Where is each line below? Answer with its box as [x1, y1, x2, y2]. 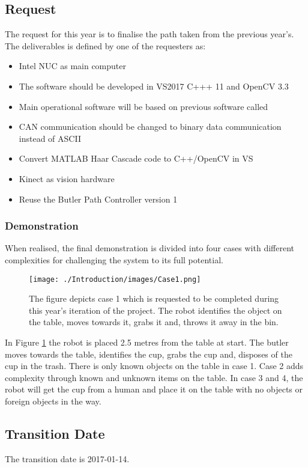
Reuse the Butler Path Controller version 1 [19, 192, 178, 205]
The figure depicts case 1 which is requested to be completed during [29, 292, 279, 305]
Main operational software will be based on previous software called [19, 100, 268, 112]
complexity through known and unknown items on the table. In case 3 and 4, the [5, 371, 303, 383]
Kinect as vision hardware [19, 172, 115, 185]
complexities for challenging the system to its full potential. [5, 253, 223, 266]
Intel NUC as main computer [19, 60, 127, 72]
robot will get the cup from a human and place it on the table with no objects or [5, 383, 303, 395]
